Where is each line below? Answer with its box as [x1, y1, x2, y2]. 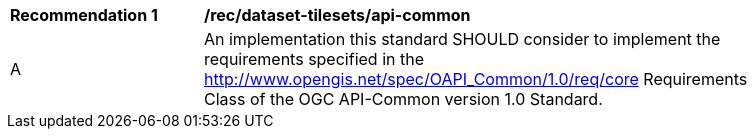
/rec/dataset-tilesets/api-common [204, 5, 471, 25]
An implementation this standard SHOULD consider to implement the [204, 29, 721, 49]
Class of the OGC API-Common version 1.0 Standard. [204, 89, 603, 109]
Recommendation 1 [10, 5, 158, 25]
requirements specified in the [204, 49, 424, 69]
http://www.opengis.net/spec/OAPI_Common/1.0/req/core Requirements [204, 69, 748, 89]
